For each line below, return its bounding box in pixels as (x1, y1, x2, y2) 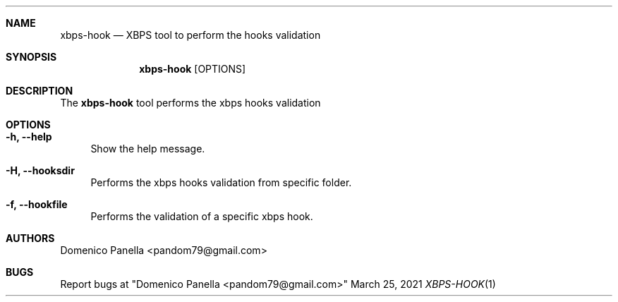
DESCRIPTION (6, 85, 73, 97)
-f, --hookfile (6, 198, 68, 210)
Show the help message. (90, 143, 205, 155)
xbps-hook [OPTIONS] (139, 63, 246, 75)
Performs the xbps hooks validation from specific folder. (90, 176, 352, 188)
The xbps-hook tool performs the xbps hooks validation (60, 97, 321, 109)
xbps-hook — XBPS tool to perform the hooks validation (60, 29, 321, 41)
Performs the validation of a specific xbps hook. (90, 210, 313, 222)
